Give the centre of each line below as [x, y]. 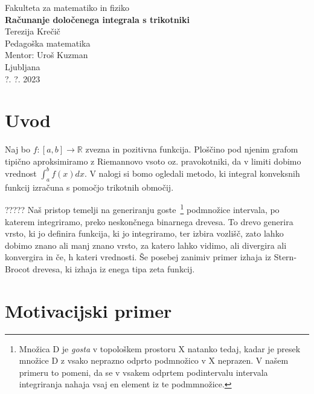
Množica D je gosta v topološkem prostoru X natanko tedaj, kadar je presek [160, 348]
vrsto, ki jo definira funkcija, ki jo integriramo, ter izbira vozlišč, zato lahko [144, 233]
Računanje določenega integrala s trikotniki [98, 19]
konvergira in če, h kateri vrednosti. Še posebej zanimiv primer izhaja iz [138, 257]
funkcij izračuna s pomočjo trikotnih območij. [89, 187]
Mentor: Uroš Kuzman [46, 55]
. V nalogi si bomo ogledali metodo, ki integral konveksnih [192, 173]
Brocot [18, 268]
